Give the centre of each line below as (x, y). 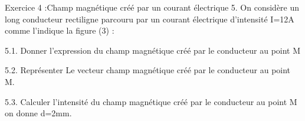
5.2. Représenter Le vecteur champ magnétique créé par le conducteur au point (148, 70)
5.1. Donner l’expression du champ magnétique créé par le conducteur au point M (153, 50)
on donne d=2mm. (38, 113)
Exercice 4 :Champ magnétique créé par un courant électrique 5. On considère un (152, 7)
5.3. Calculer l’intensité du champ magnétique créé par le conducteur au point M (151, 101)
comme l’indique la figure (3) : (60, 30)
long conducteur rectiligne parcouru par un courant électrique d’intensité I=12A (150, 19)
